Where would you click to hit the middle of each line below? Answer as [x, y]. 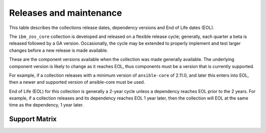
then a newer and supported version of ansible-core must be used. [77, 82]
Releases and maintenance [66, 13]
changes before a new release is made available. [59, 50]
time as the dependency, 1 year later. [46, 105]
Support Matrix [33, 119]
